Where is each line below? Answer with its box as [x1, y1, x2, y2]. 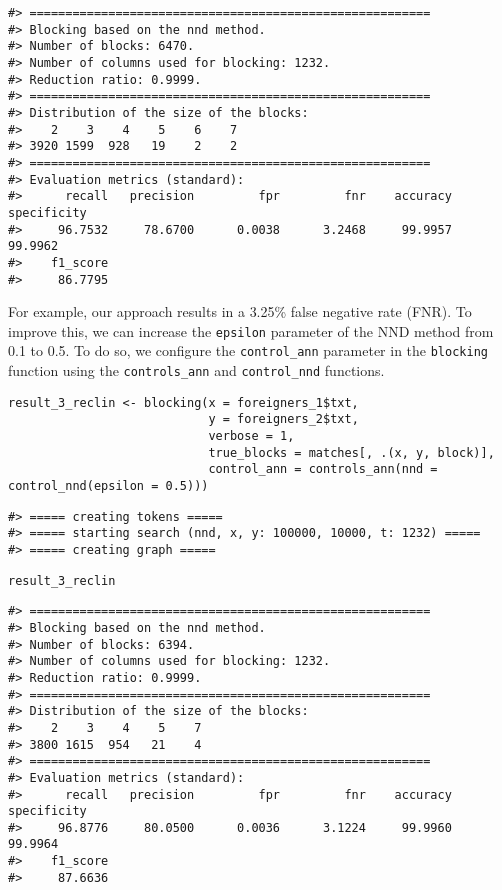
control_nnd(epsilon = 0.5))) [8, 479, 209, 493]
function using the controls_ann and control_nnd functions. [8, 360, 385, 381]
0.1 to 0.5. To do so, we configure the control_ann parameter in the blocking [8, 340, 488, 361]
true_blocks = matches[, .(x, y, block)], [208, 445, 495, 460]
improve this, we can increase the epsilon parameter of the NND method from [8, 320, 494, 341]
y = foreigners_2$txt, [208, 412, 359, 427]
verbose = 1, [208, 429, 295, 444]
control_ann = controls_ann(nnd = [208, 462, 438, 477]
